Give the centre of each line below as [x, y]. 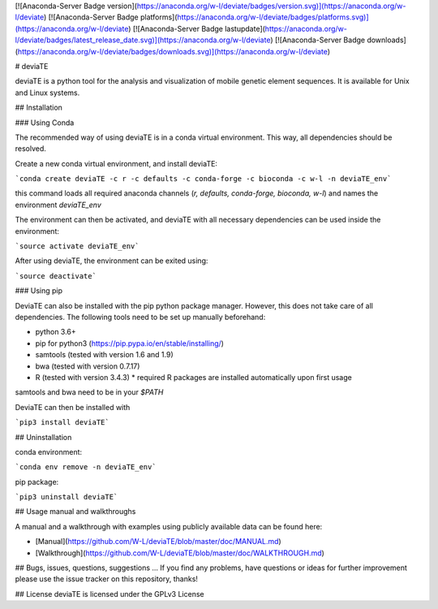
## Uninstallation [43, 437]
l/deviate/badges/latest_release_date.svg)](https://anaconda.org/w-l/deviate [143, 40]
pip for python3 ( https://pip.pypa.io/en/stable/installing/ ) [130, 343]
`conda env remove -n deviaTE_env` [86, 467]
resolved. [30, 149]
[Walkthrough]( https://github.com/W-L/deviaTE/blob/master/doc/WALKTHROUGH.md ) [180, 553]
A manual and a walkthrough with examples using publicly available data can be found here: [169, 526]
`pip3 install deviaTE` [62, 423]
